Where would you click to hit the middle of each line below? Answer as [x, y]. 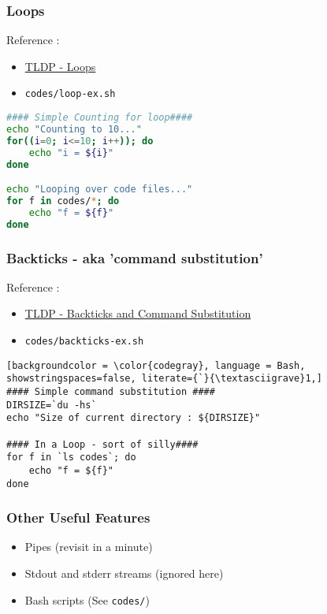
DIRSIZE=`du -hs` [52, 405]
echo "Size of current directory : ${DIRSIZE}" [134, 418]
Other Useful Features [78, 517]
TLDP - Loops [60, 66]
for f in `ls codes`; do [71, 458]
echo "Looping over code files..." [100, 190]
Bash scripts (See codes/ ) [87, 599]
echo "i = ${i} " [71, 153]
